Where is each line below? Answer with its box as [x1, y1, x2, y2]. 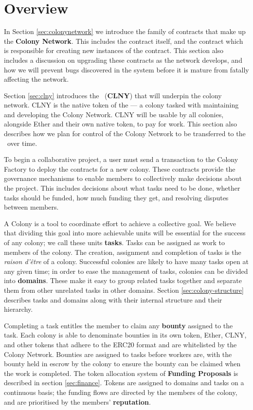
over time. [7, 138, 37, 148]
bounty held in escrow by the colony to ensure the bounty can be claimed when [4, 358, 241, 369]
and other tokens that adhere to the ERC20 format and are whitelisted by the [4, 339, 237, 349]
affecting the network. [4, 74, 69, 84]
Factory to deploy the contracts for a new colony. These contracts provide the [4, 163, 235, 174]
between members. [4, 202, 59, 212]
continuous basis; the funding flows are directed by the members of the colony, [4, 387, 237, 397]
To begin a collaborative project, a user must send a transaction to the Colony [4, 154, 238, 164]
